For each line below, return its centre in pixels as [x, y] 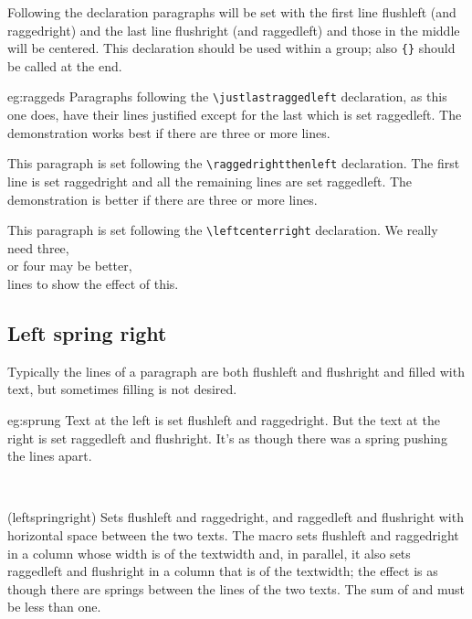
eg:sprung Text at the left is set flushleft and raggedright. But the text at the [224, 419]
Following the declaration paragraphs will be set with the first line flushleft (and [232, 12]
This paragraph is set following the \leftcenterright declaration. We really [223, 230]
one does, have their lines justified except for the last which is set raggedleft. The [235, 115]
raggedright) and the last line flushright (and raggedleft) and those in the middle [234, 30]
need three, [38, 247]
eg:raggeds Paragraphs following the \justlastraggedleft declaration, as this [227, 96]
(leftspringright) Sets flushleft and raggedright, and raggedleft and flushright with [236, 517]
